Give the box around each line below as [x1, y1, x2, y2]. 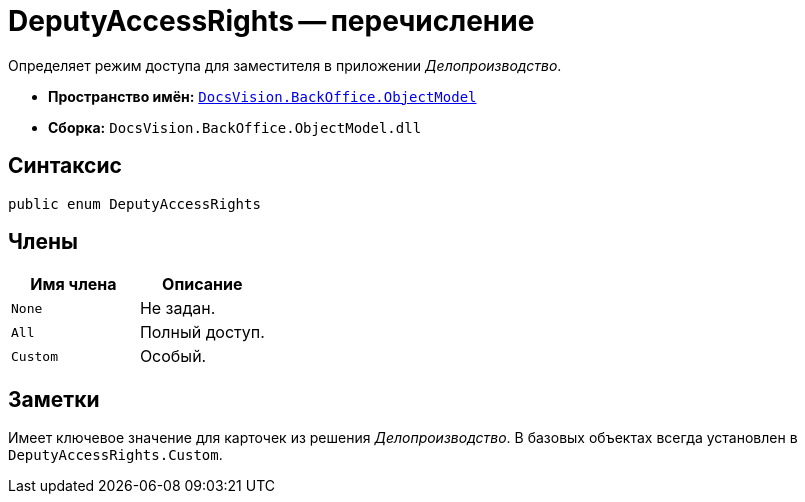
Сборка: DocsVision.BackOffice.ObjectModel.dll [48, 118, 422, 136]
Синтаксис [8, 153, 122, 179]
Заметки [8, 386, 100, 412]
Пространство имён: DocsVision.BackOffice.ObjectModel [48, 87, 477, 105]
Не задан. [139, 298, 216, 319]
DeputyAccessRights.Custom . [8, 446, 223, 464]
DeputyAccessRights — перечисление [8, 4, 535, 38]
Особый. [139, 346, 207, 367]
